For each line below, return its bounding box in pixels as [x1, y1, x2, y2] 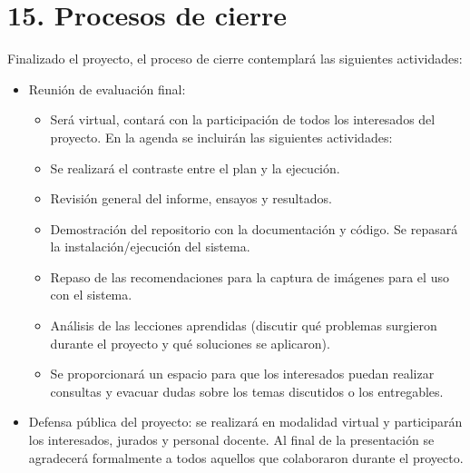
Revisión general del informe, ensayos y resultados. [50, 189, 332, 208]
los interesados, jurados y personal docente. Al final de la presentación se [28, 430, 435, 449]
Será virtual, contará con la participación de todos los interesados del [50, 110, 436, 129]
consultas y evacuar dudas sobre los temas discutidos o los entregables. [50, 381, 444, 400]
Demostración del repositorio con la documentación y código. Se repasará [50, 219, 458, 238]
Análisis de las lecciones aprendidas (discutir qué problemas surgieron [50, 316, 437, 335]
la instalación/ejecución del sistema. [50, 237, 250, 256]
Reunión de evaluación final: [28, 79, 186, 98]
